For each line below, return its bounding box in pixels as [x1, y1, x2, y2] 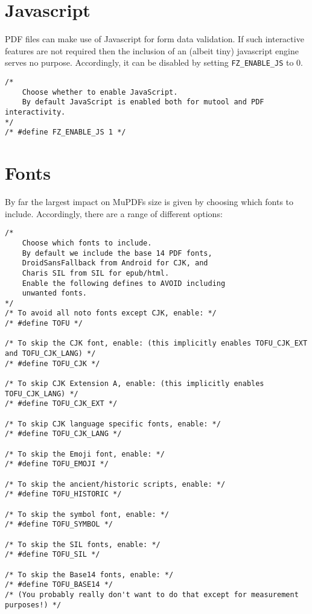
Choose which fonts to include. [22, 238, 152, 247]
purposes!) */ [5, 600, 62, 609]
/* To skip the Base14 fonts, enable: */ [5, 570, 174, 579]
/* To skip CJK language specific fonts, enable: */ [5, 419, 221, 428]
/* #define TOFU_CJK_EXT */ [5, 399, 118, 408]
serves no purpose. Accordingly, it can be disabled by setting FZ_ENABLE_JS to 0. [5, 56, 303, 69]
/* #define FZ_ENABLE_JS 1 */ [5, 128, 126, 137]
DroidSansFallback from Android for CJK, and [22, 259, 208, 268]
